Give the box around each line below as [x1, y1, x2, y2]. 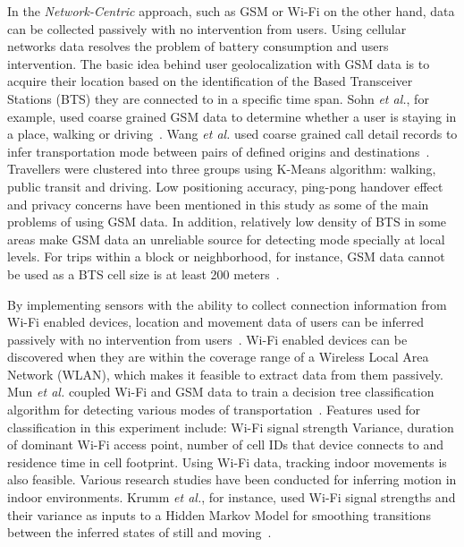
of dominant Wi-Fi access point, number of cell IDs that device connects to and [7, 435, 443, 454]
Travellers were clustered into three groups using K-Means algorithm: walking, [7, 159, 436, 178]
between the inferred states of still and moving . [7, 523, 272, 542]
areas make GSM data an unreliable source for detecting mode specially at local [7, 229, 445, 248]
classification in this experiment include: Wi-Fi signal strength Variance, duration [7, 417, 454, 436]
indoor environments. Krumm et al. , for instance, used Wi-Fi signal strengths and [7, 488, 456, 507]
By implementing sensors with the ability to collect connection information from [7, 295, 447, 313]
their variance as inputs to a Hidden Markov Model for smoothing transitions [7, 505, 431, 524]
